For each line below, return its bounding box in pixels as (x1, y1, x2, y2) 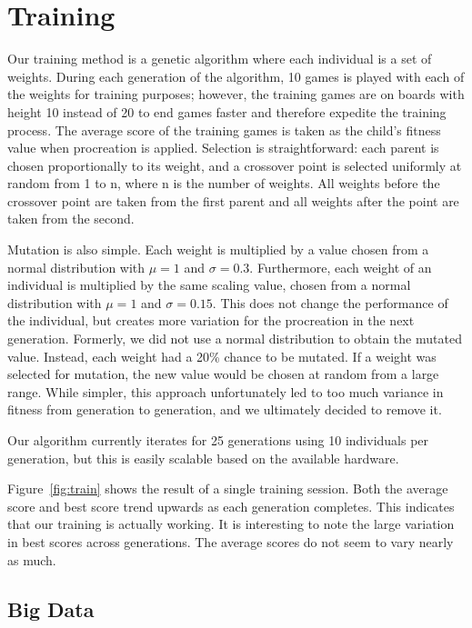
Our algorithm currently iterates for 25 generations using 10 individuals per (7, 431, 429, 449)
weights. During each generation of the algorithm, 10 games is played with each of (7, 66, 465, 85)
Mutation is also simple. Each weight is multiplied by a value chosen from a (7, 240, 429, 259)
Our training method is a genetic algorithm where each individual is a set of (7, 49, 432, 68)
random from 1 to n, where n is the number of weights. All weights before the (7, 174, 440, 193)
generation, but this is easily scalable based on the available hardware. (7, 448, 399, 467)
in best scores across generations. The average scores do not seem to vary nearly (7, 532, 454, 551)
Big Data (7, 594, 95, 623)
